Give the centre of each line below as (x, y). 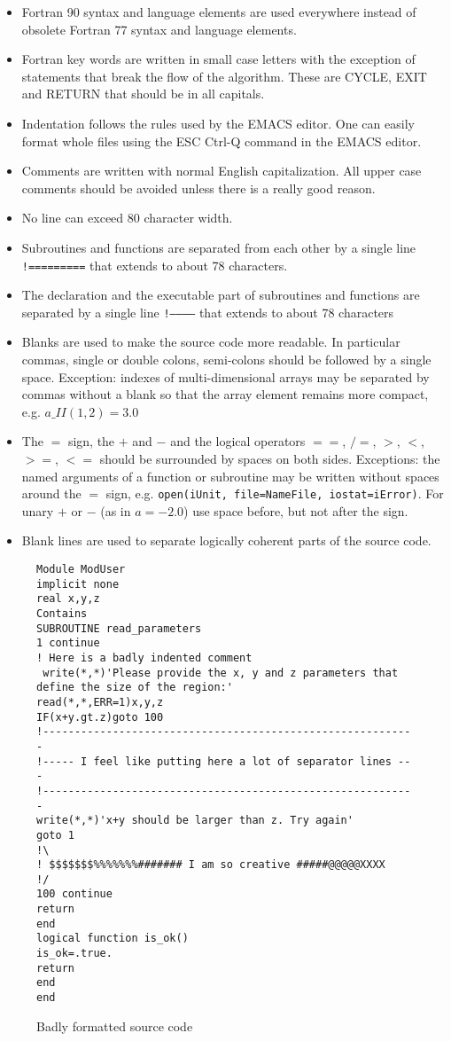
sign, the (91, 441)
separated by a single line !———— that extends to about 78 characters (208, 312)
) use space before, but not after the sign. (296, 510)
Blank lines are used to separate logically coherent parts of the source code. (226, 540)
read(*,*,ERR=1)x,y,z (100, 702)
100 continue (74, 894)
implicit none (78, 584)
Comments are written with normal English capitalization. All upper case (222, 171)
